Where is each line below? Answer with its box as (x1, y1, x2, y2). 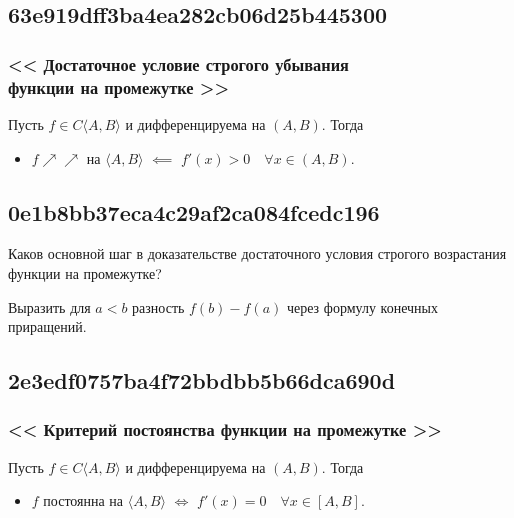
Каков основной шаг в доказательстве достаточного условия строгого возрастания (8, 243, 507, 264)
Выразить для (8, 296, 91, 317)
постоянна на (43, 490, 124, 511)
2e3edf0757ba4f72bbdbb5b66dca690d (8, 365, 396, 396)
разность (132, 296, 185, 317)
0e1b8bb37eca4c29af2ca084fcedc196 (8, 196, 380, 227)
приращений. (8, 316, 87, 337)
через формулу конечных (286, 296, 438, 317)
